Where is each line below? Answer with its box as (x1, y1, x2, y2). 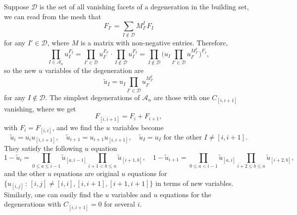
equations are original (53, 168, 119, 179)
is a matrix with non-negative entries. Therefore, (81, 37, 228, 48)
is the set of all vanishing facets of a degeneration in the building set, (39, 1, 249, 11)
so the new (4, 65, 37, 75)
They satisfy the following (4, 143, 83, 153)
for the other (163, 134, 202, 141)
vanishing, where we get (4, 103, 76, 113)
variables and (111, 189, 151, 199)
